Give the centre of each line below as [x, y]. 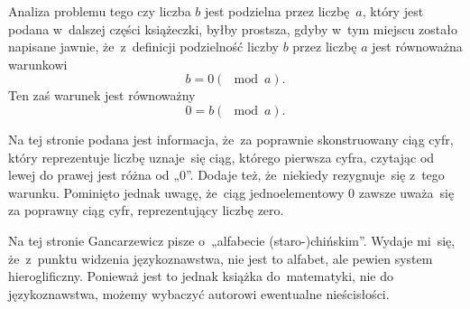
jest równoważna [417, 47]
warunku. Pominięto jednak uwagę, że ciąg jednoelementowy [176, 192]
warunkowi [38, 64]
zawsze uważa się [406, 192]
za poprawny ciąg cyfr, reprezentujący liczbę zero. [146, 210]
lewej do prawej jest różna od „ [94, 175]
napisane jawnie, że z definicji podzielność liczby [143, 47]
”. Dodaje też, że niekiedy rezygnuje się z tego [315, 175]
